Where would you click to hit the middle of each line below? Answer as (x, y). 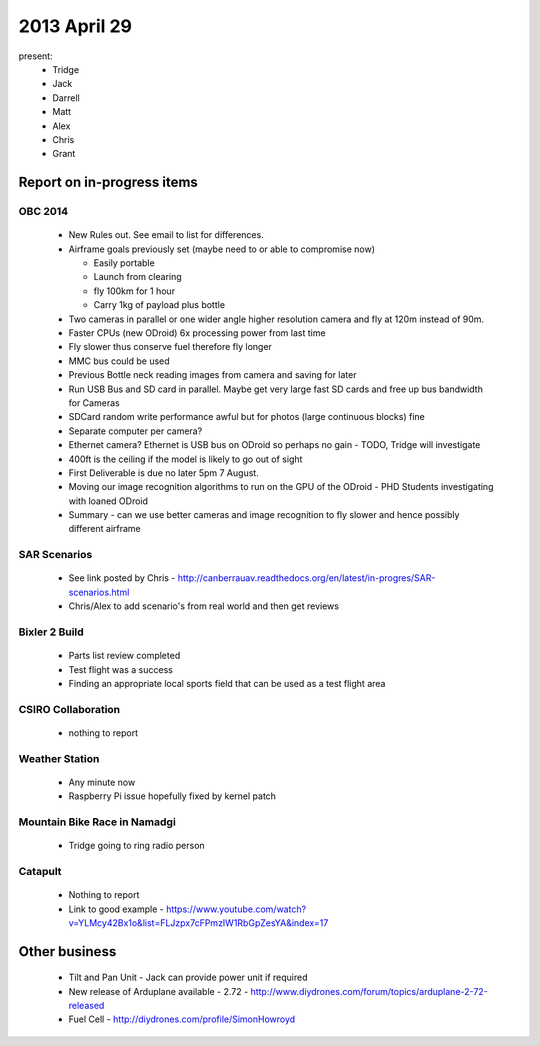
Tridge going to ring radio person (136, 846)
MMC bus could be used (119, 361)
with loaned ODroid (108, 501)
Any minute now (102, 782)
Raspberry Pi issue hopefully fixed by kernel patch (172, 796)
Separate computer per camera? (135, 431)
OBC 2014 (43, 212)
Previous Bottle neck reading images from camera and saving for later (212, 375)
